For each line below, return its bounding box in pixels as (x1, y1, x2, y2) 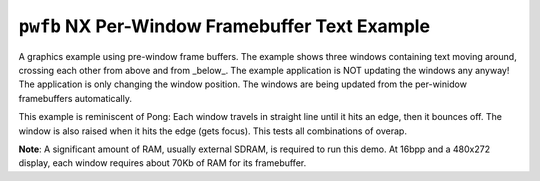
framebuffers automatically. (18, 92, 132, 104)
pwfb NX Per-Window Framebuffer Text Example (18, 15, 430, 37)
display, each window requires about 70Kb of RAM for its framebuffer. (18, 157, 307, 169)
